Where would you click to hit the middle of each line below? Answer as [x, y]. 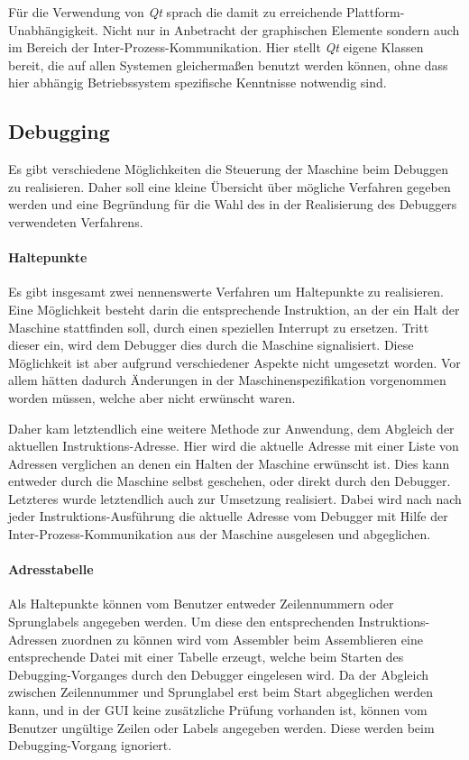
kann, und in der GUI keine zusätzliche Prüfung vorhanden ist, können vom [218, 710]
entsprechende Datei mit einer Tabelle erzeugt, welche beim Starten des [206, 657]
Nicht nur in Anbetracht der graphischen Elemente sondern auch [281, 29]
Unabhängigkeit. [53, 29]
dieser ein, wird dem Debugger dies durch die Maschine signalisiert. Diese [211, 345]
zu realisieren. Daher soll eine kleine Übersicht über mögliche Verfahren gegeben [230, 186]
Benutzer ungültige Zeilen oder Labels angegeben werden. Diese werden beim [221, 727]
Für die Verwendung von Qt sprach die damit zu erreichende [175, 12]
